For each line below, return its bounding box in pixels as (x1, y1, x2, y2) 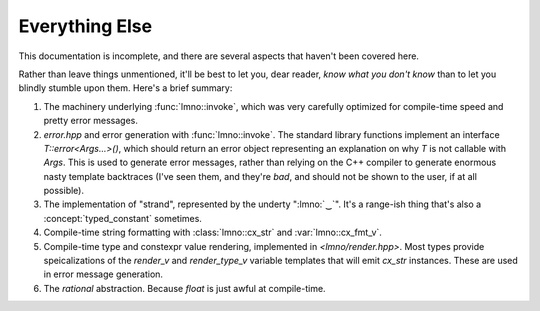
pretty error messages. (43, 115, 139, 127)
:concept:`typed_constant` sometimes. (43, 212, 202, 224)
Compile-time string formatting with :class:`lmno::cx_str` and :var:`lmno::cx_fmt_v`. (43, 226, 382, 239)
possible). (43, 185, 85, 197)
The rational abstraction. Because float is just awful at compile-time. (43, 282, 326, 294)
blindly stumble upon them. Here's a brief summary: (18, 82, 233, 94)
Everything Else (18, 15, 153, 37)
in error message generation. (43, 268, 164, 280)
